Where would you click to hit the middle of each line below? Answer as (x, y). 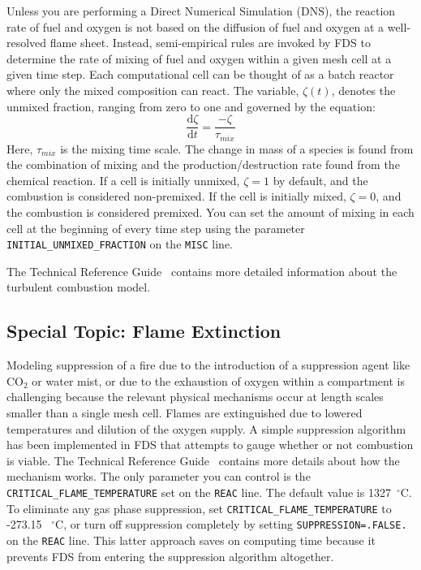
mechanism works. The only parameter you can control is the (159, 476)
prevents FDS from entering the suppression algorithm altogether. (170, 556)
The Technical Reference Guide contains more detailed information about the (202, 271)
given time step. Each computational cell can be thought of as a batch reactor (200, 74)
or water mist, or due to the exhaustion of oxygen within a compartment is (218, 380)
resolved (27, 43)
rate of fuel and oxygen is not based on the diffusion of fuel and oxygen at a (195, 26)
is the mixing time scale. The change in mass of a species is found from (237, 148)
